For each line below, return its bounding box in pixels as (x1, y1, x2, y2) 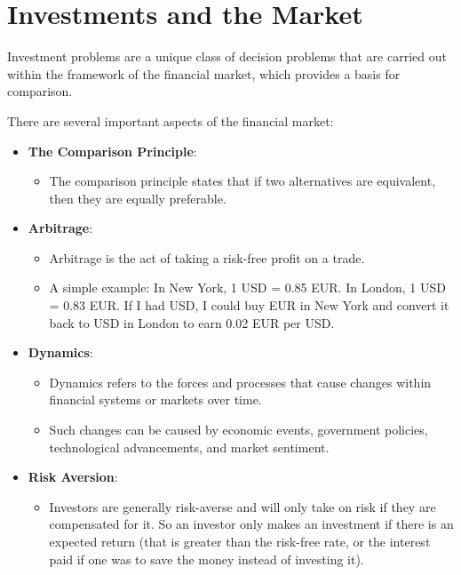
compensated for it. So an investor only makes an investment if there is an (49, 515, 454, 533)
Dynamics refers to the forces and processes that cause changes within (49, 372, 432, 391)
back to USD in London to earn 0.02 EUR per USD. (49, 313, 335, 331)
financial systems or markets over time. (49, 390, 262, 409)
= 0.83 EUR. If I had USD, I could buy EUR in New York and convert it (49, 296, 449, 315)
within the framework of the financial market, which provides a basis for (7, 64, 401, 83)
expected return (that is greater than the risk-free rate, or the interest (49, 532, 431, 550)
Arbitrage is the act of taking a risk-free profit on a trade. (49, 248, 365, 267)
